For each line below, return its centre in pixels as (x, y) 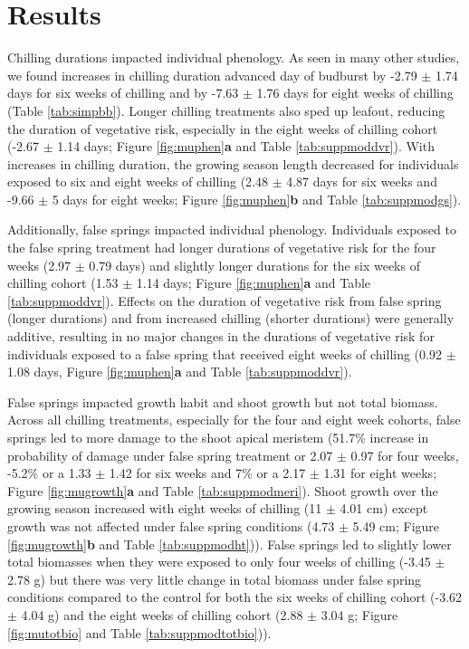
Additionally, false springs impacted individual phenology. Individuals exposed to (232, 229)
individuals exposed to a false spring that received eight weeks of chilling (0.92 (225, 353)
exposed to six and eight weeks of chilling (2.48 (138, 181)
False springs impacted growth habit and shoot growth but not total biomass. (223, 401)
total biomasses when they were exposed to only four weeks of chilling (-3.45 (219, 562)
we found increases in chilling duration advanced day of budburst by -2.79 (212, 75)
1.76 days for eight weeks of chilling (355, 93)
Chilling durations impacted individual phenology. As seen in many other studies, (234, 57)
